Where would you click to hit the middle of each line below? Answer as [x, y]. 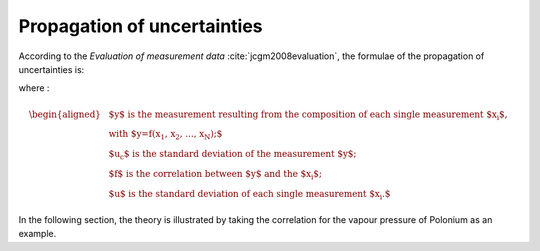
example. [37, 234]
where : [34, 88]
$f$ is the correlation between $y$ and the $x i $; [215, 175]
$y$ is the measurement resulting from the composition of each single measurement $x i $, [308, 115]
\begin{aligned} [65, 114]
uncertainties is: [51, 69]
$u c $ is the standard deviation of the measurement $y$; [232, 155]
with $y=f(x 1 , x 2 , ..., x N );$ [165, 135]
